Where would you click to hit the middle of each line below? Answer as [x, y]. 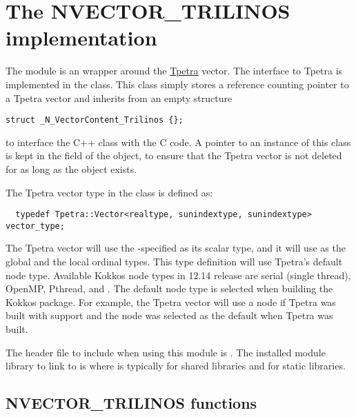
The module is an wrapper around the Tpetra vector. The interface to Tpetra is [174, 71]
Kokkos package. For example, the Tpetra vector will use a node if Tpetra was [171, 302]
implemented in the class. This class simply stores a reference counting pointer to [177, 84]
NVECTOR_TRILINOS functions [131, 403]
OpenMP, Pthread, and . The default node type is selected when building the [169, 288]
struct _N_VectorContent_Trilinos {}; [95, 120]
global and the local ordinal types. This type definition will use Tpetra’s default [174, 262]
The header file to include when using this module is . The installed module [166, 352]
